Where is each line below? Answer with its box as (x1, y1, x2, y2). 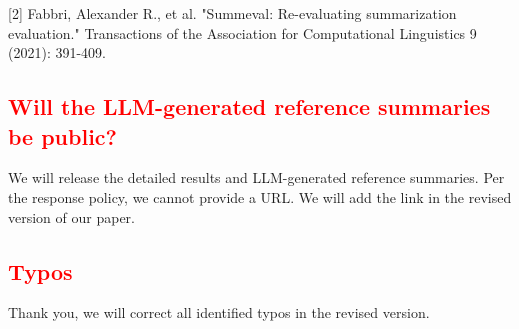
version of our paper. (8, 206, 135, 227)
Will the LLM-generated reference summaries (8, 91, 491, 122)
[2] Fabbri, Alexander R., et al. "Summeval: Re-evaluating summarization (8, 3, 457, 23)
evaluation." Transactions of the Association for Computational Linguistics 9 (8, 22, 477, 43)
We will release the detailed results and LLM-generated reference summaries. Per (8, 167, 505, 188)
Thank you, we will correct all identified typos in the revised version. (8, 302, 430, 323)
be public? (8, 120, 117, 151)
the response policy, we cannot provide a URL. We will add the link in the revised (8, 186, 512, 207)
